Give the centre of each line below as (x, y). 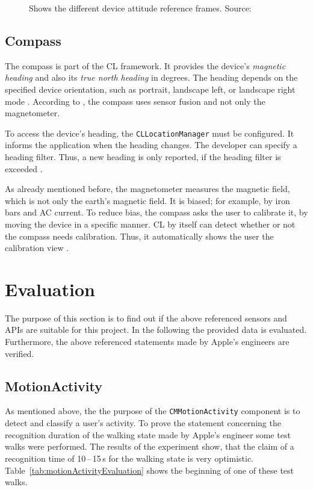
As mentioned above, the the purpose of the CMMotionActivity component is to (153, 411)
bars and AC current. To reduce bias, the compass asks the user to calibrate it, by (156, 212)
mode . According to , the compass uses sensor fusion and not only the (135, 101)
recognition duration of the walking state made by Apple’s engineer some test (148, 434)
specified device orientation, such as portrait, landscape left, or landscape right (150, 89)
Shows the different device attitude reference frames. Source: (140, 8)
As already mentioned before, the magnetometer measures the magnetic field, (147, 189)
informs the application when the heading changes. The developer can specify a (151, 145)
